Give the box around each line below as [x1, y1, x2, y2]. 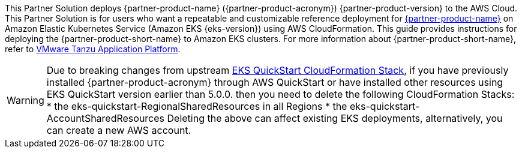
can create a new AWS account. [46, 124, 191, 136]
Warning [7, 94, 44, 106]
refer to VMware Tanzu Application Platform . [5, 44, 181, 54]
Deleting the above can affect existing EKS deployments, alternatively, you [167, 112, 503, 124]
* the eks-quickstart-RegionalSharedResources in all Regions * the [46, 100, 347, 112]
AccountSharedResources [46, 112, 165, 124]
